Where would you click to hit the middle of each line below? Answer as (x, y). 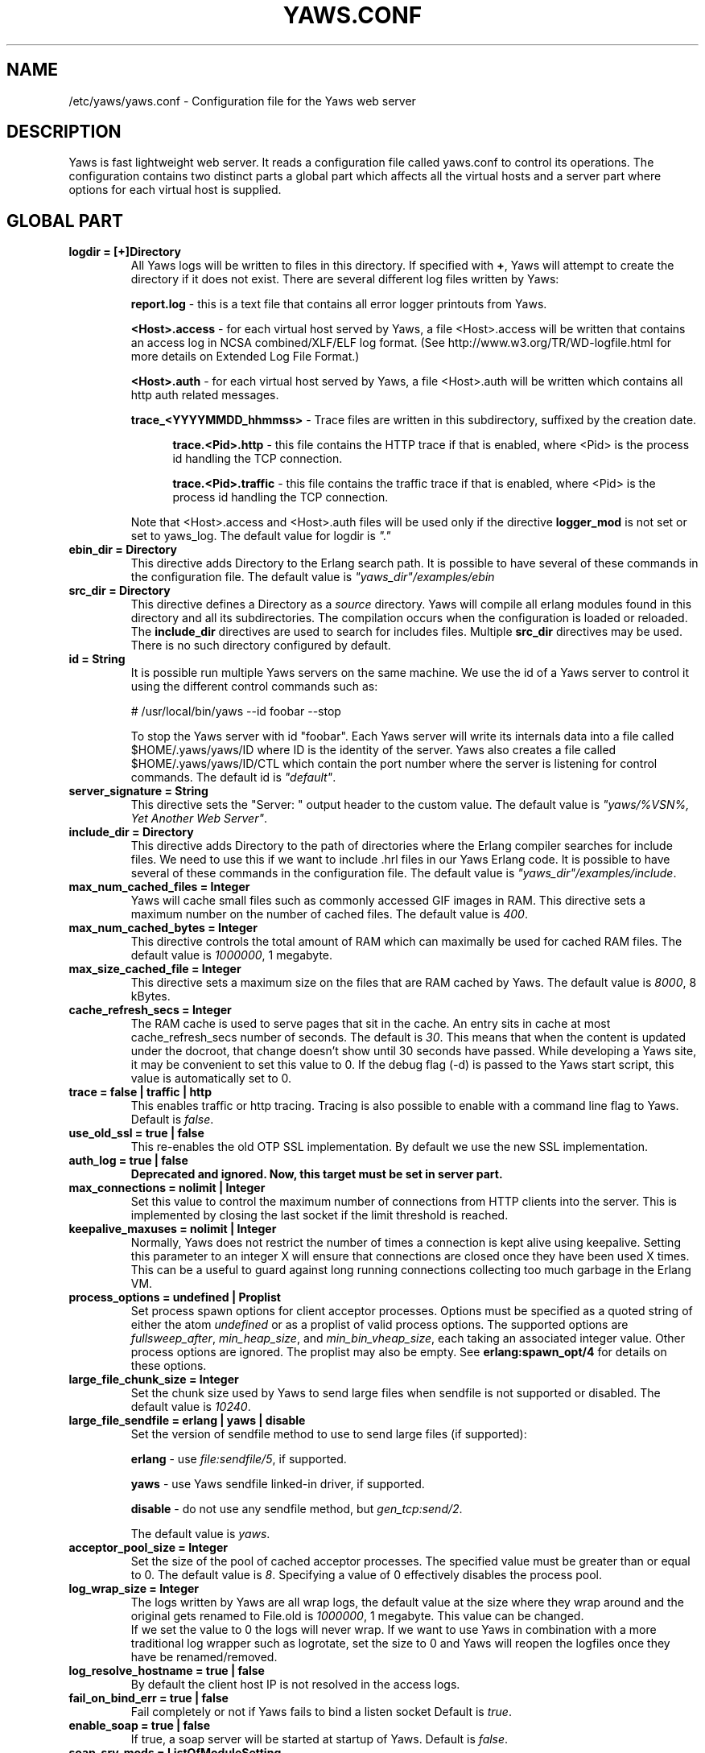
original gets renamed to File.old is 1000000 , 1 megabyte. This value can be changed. (357, 1616)
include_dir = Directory (131, 832)
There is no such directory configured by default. (261, 646)
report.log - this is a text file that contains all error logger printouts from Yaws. (339, 304)
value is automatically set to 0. (211, 1079)
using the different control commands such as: (254, 687)
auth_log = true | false (128, 1161)
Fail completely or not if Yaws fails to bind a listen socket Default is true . (321, 1712)
